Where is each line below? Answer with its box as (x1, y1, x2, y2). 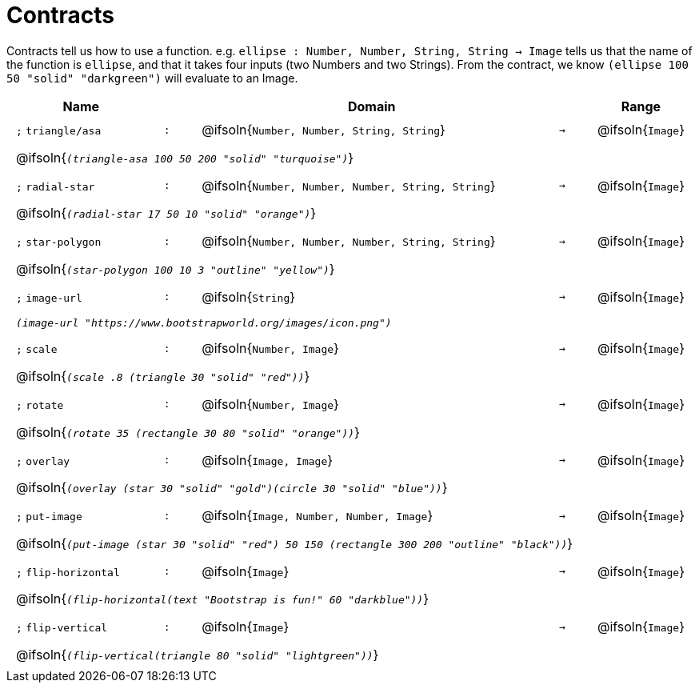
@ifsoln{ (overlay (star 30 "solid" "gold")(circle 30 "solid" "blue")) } (16, 479, 448, 496)
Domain (347, 98, 396, 114)
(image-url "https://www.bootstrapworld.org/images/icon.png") (16, 316, 392, 329)
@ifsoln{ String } (202, 288, 296, 305)
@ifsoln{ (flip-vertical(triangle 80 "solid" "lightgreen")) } (16, 646, 379, 663)
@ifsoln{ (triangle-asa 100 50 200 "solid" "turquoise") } (16, 149, 354, 166)
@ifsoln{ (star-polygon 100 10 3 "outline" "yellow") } (16, 261, 335, 278)
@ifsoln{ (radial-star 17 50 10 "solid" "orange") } (16, 205, 317, 222)
